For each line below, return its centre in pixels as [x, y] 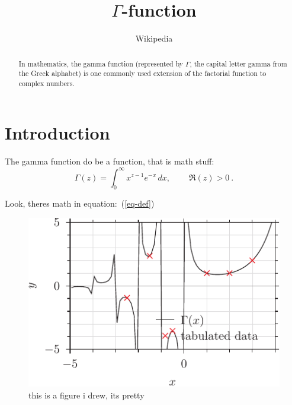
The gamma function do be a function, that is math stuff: [110, 161]
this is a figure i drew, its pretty [86, 395]
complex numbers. [46, 83]
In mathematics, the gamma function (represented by [101, 63]
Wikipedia [154, 38]
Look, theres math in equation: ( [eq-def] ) [80, 203]
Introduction [57, 133]
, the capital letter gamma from [238, 63]
